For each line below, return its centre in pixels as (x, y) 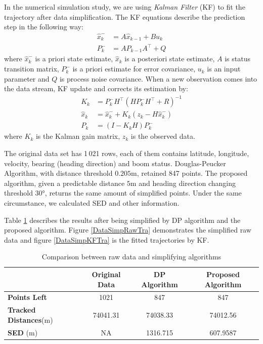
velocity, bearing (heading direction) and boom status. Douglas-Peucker (115, 163)
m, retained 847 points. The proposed (189, 173)
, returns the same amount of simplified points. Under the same (143, 193)
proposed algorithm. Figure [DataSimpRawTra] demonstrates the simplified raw (128, 230)
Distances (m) (30, 319)
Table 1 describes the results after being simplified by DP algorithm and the (122, 220)
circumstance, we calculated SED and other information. (92, 203)
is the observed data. (163, 136)
